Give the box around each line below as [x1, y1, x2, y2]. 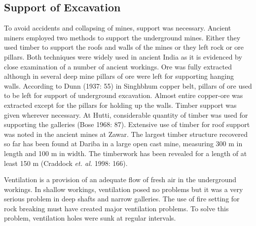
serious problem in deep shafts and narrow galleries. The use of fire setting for [4, 194, 240, 204]
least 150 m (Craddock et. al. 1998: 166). [4, 158, 128, 168]
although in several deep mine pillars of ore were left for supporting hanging [4, 71, 234, 81]
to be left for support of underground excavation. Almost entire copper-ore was [4, 90, 243, 100]
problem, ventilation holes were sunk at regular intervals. [4, 213, 176, 223]
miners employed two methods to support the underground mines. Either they [4, 32, 241, 42]
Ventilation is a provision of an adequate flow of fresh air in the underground [4, 174, 237, 185]
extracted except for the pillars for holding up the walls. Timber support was [4, 99, 237, 110]
